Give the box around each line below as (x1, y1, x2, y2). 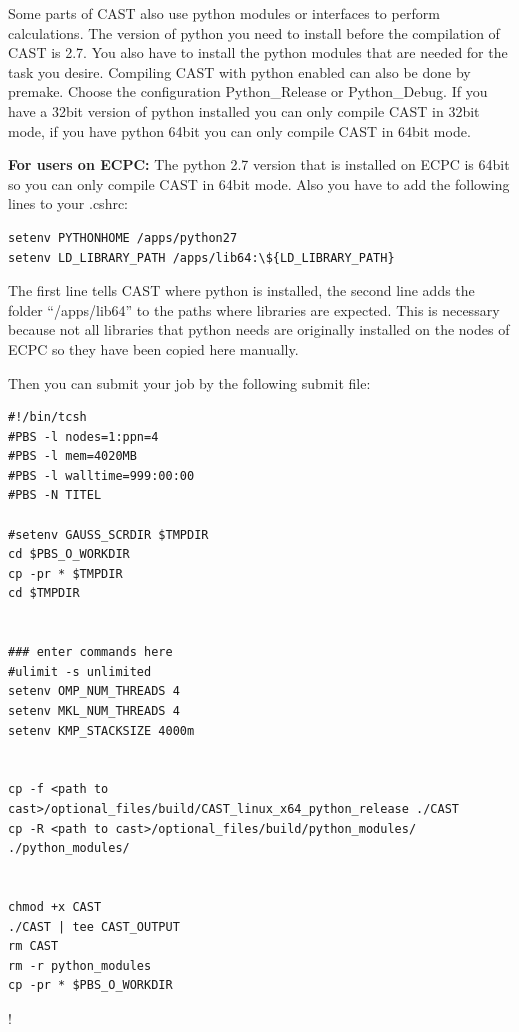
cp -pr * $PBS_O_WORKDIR (8, 978, 173, 993)
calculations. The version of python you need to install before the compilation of (8, 22, 500, 43)
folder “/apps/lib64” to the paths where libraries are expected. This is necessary (8, 299, 500, 320)
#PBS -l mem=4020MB (8, 449, 137, 464)
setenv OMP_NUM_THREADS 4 (8, 684, 180, 699)
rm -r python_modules (8, 958, 152, 973)
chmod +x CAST (8, 899, 102, 914)
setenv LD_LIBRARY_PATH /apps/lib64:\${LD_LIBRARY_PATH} (8, 250, 395, 265)
